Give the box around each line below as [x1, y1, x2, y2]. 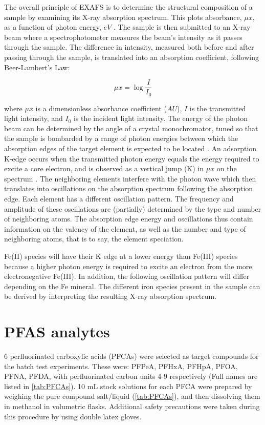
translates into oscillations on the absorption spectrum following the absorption [4, 183, 253, 194]
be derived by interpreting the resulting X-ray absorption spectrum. [4, 291, 217, 301]
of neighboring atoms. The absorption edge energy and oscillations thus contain [4, 213, 253, 224]
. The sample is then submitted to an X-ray [113, 22, 251, 32]
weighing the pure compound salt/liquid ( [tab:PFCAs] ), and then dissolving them [4, 391, 260, 401]
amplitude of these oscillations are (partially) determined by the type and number [4, 203, 261, 214]
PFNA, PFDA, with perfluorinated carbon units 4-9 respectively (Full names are [4, 371, 258, 381]
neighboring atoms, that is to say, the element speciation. [4, 233, 184, 244]
